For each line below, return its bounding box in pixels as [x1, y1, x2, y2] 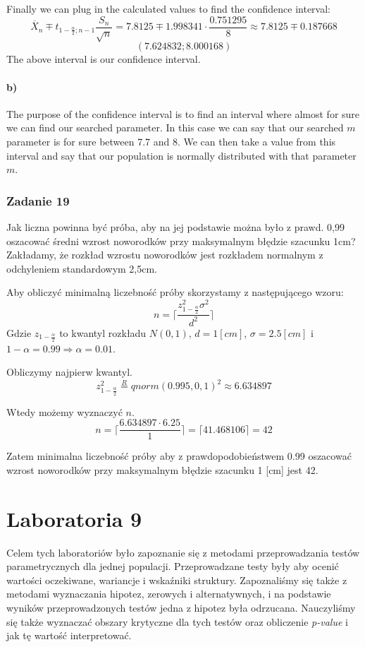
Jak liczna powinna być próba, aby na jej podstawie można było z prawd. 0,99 [6, 220, 345, 234]
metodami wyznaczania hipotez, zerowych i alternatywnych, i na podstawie [6, 586, 331, 601]
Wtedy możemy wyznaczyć [6, 404, 123, 419]
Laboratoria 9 [6, 504, 142, 533]
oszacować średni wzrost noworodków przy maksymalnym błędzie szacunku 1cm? [6, 233, 356, 248]
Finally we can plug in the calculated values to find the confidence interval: [6, 1, 330, 16]
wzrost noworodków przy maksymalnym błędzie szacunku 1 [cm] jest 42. [6, 462, 318, 477]
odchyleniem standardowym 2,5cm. [6, 261, 158, 275]
